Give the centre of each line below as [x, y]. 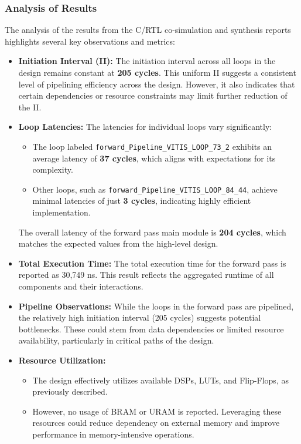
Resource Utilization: [62, 360]
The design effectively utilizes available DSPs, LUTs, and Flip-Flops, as [160, 380]
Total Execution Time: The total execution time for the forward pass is [152, 263]
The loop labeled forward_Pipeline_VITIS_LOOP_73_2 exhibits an [152, 146]
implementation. [61, 212]
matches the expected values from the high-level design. [118, 243]
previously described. [70, 391]
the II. [30, 107]
